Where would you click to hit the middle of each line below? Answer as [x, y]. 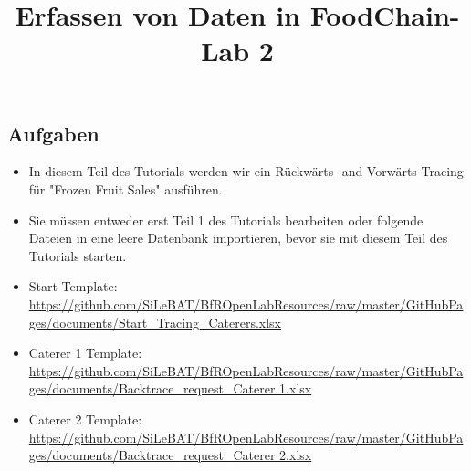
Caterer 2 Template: [85, 419]
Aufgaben [53, 133]
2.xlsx [296, 455]
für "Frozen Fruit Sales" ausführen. [126, 188]
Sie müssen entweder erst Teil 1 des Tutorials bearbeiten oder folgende [226, 220]
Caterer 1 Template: [85, 353]
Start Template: [73, 286]
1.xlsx [296, 388]
